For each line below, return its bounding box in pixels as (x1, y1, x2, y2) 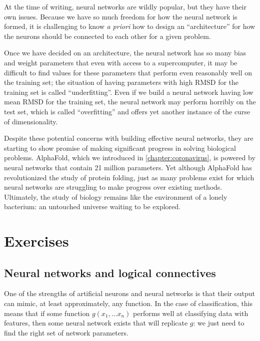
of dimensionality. (4, 116, 58, 126)
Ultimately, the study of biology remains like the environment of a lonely (4, 191, 227, 202)
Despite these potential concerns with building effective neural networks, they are (4, 133, 253, 143)
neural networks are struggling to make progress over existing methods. (4, 182, 222, 192)
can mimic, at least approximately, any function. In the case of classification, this (4, 298, 253, 309)
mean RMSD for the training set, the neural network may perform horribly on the (4, 96, 256, 107)
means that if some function (4, 308, 90, 318)
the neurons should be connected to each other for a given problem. (4, 30, 211, 41)
